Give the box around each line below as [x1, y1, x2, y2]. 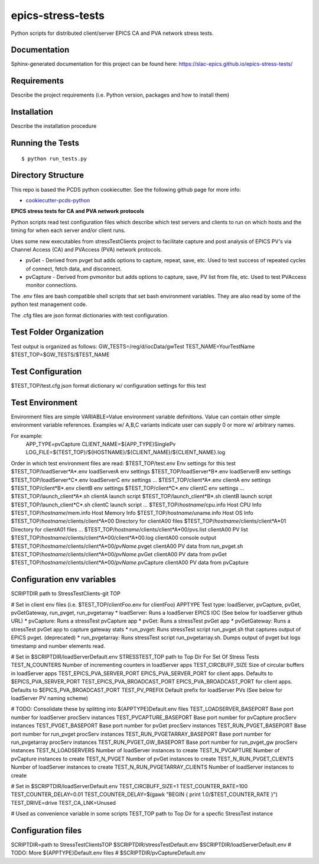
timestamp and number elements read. [11, 642, 106, 649]
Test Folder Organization [11, 327, 104, 337]
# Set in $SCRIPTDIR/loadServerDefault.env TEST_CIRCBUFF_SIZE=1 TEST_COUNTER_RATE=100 [11, 782, 248, 789]
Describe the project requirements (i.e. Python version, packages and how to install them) [11, 92, 230, 99]
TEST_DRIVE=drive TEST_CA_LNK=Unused [11, 799, 116, 806]
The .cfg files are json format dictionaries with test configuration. [11, 311, 169, 319]
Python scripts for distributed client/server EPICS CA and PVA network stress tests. [11, 30, 214, 37]
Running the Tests [11, 138, 80, 148]
